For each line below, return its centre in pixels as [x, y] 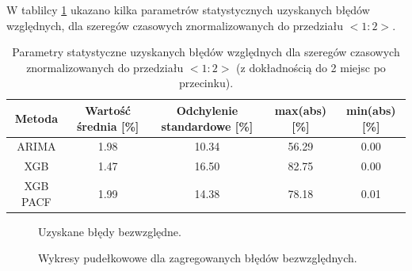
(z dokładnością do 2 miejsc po [311, 67]
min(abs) [371, 110]
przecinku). [206, 83]
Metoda [36, 118]
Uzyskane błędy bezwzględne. [110, 231]
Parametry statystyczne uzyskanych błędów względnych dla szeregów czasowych [206, 52]
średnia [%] [108, 126]
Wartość [108, 110]
